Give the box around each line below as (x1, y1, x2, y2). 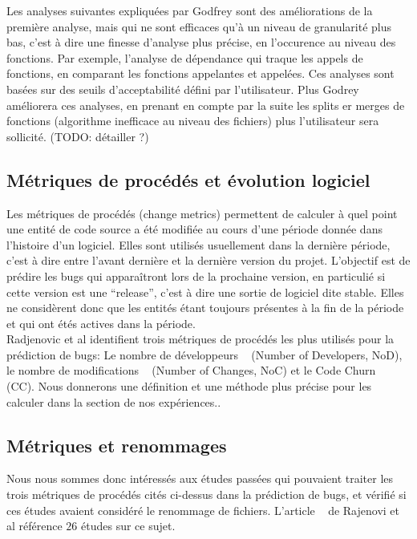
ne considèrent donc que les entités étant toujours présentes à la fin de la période (6, 299, 404, 316)
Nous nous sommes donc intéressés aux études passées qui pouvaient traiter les (6, 470, 394, 487)
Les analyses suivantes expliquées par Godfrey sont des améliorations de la (6, 2, 373, 18)
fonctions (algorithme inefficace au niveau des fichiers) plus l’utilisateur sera (6, 112, 379, 129)
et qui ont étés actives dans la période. (6, 314, 196, 331)
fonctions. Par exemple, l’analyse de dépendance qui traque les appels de (6, 49, 363, 66)
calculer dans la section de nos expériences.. (6, 393, 221, 410)
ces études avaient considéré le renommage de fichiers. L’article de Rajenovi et (6, 501, 399, 518)
